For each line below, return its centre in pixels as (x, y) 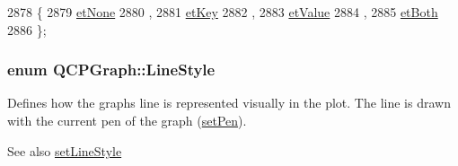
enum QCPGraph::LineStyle (111, 70)
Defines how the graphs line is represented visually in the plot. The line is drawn (229, 103)
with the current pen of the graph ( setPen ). (127, 120)
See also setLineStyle (65, 150)
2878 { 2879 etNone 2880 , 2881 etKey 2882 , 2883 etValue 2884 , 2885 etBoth (223, 12)
